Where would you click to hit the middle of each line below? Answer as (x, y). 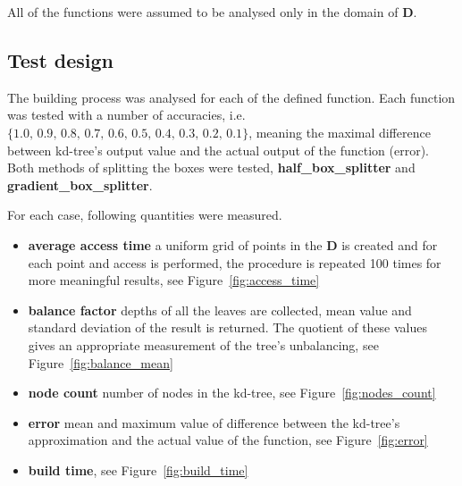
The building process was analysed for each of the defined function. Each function (231, 97)
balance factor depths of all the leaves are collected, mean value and (220, 310)
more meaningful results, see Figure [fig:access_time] (174, 280)
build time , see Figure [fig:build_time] (138, 469)
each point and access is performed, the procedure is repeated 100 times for (235, 262)
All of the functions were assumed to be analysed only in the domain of (203, 12)
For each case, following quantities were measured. (145, 215)
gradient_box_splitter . (80, 184)
